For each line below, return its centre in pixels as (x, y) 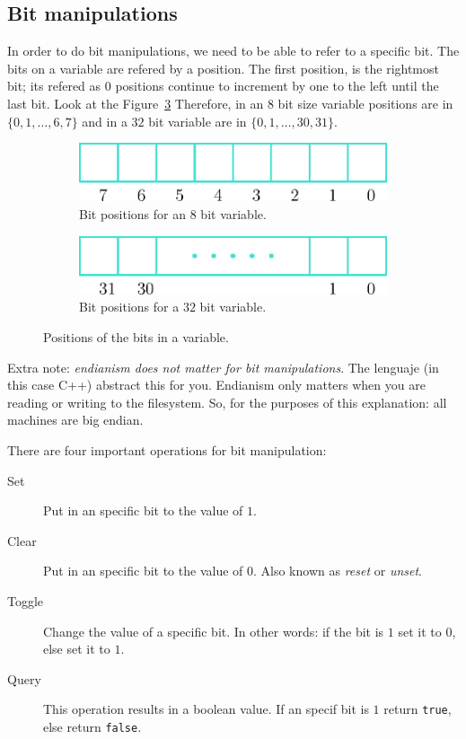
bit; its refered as (54, 86)
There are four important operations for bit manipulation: (167, 449)
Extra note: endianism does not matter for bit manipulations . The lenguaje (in (223, 367)
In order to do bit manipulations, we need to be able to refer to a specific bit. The (233, 51)
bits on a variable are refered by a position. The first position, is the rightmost (223, 68)
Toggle (26, 600)
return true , (418, 709)
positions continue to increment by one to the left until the (277, 86)
